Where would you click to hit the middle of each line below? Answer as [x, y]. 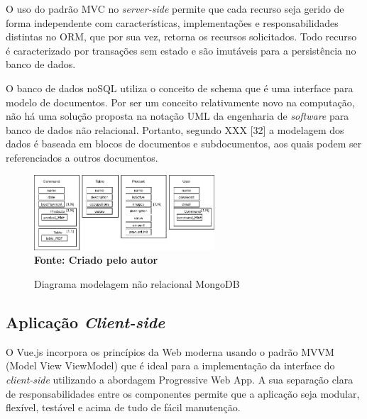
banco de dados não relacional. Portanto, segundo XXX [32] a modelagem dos [175, 129]
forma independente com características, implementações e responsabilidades [172, 22]
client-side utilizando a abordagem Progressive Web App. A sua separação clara [180, 379]
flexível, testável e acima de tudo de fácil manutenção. [123, 407]
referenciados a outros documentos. [82, 157]
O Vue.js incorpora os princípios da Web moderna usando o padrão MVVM [170, 351]
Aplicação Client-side [86, 322]
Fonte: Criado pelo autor [96, 260]
